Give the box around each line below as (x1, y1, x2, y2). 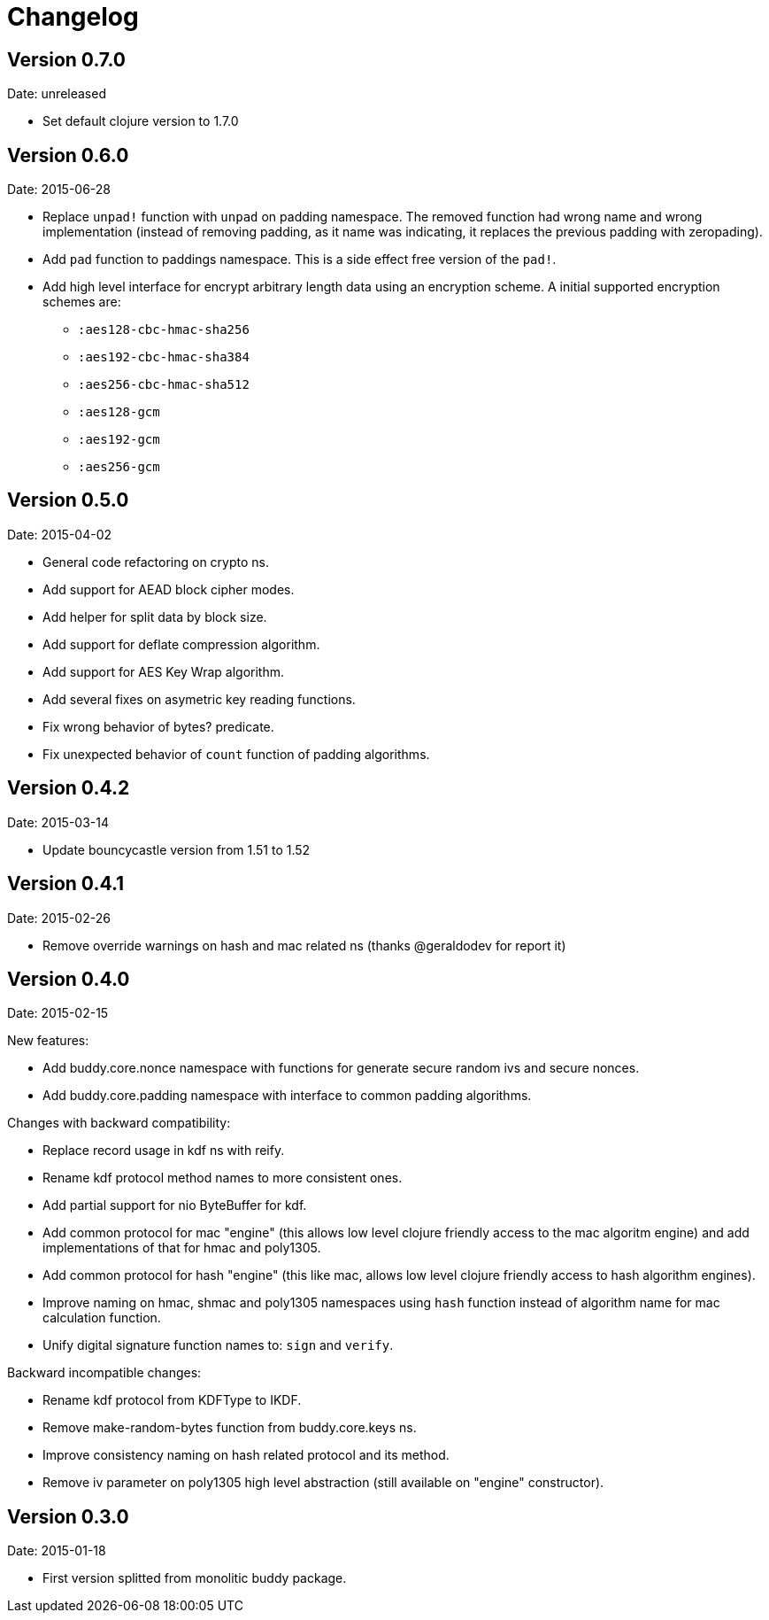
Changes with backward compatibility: (7, 1115, 231, 1131)
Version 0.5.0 (7, 489, 129, 512)
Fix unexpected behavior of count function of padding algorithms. (42, 746, 430, 762)
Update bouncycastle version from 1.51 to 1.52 (42, 841, 311, 857)
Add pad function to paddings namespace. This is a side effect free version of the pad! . (42, 252, 557, 267)
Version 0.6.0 (7, 143, 129, 167)
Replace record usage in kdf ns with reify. (42, 1143, 285, 1159)
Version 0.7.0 (7, 48, 127, 71)
